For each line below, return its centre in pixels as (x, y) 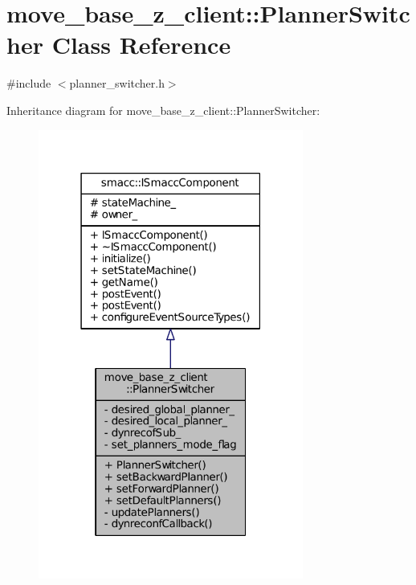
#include (29, 83)
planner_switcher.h (117, 83)
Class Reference (141, 45)
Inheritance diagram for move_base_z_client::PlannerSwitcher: (163, 110)
